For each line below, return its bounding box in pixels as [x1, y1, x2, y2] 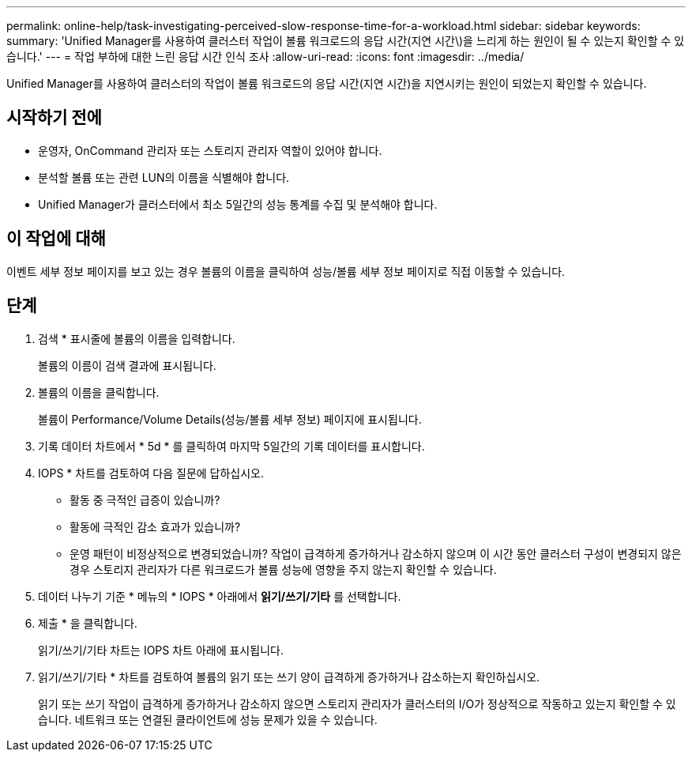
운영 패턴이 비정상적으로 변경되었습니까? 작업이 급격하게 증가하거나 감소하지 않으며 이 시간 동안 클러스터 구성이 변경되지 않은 [70, 546, 682, 560]
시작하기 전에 [6, 107, 102, 128]
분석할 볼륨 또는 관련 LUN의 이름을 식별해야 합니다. [38, 170, 290, 184]
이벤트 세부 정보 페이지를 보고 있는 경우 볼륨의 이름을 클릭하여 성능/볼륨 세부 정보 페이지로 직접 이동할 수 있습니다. [6, 264, 566, 278]
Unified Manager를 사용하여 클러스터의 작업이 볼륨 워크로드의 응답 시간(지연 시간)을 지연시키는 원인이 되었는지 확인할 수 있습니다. [6, 77, 647, 90]
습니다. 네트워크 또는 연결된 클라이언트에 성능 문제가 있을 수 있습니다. [38, 712, 378, 726]
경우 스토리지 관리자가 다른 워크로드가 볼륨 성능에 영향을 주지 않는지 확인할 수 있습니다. [70, 562, 497, 576]
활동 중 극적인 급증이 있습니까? [70, 492, 220, 507]
